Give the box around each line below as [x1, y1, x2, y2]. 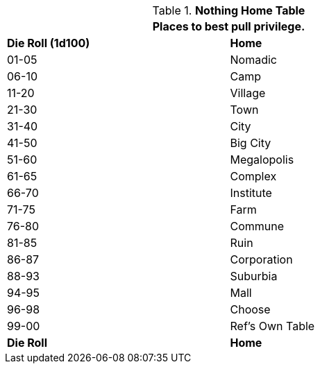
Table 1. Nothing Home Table [152, 3, 305, 17]
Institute [230, 186, 272, 200]
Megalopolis [230, 153, 294, 166]
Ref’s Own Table [230, 319, 315, 333]
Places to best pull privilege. [152, 19, 305, 33]
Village [230, 86, 266, 100]
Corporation [230, 252, 293, 266]
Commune [230, 219, 285, 233]
